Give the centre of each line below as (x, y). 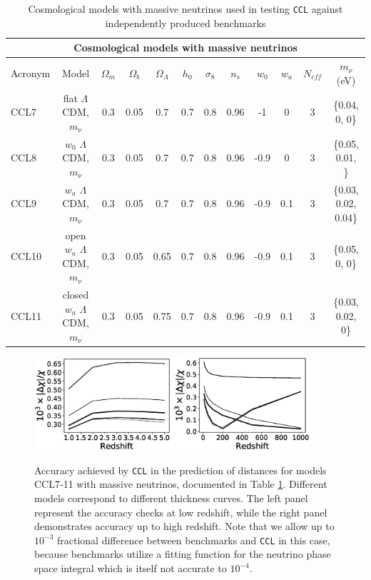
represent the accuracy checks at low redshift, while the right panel (181, 512)
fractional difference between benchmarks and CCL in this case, (193, 540)
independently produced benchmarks (185, 22)
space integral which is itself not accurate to (131, 568)
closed (76, 295)
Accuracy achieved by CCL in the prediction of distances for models (181, 470)
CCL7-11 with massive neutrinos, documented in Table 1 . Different (181, 484)
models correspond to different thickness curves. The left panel (171, 498)
